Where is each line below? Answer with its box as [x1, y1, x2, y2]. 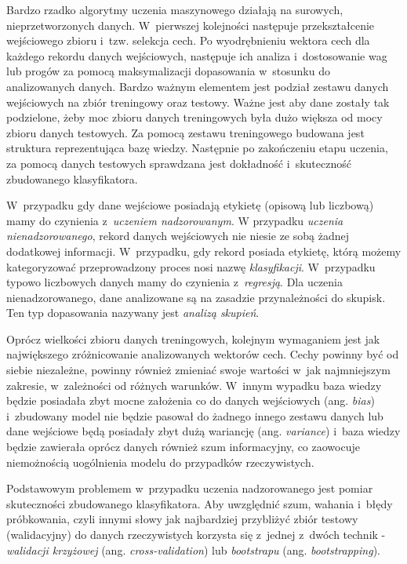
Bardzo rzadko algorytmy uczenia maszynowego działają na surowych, [6, 2, 343, 17]
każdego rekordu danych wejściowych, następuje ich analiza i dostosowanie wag [6, 47, 387, 64]
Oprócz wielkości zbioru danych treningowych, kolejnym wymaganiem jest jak [6, 330, 380, 347]
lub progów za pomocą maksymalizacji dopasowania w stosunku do [6, 63, 330, 79]
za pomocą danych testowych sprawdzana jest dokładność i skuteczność [6, 155, 351, 171]
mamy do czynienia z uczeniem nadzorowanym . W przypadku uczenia [6, 212, 343, 228]
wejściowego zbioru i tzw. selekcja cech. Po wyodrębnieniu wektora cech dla [6, 32, 370, 49]
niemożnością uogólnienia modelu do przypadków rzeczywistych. [6, 453, 314, 470]
